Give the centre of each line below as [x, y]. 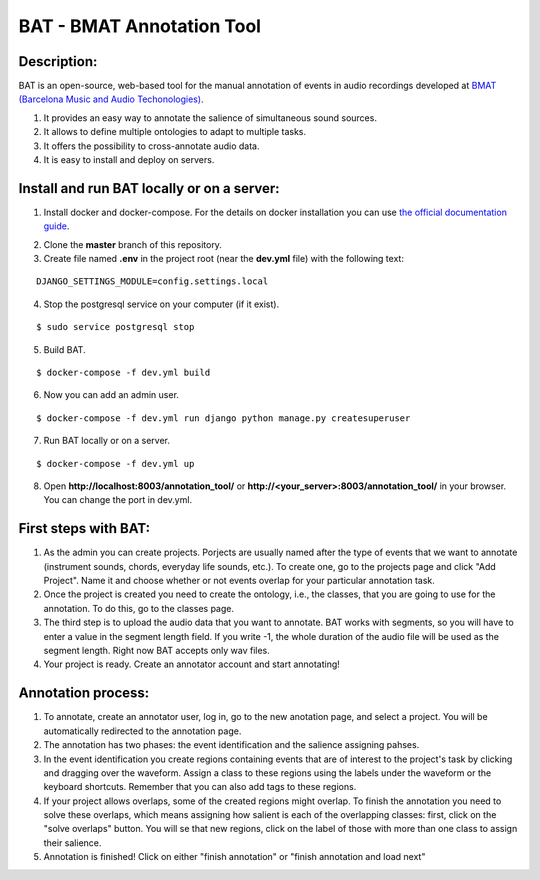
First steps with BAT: [84, 528]
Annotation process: [84, 693]
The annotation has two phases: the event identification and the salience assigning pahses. [231, 745]
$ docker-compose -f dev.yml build [123, 373]
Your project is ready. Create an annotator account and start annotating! [191, 664]
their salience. [72, 842]
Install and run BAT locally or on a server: [149, 188]
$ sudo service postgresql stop [115, 327]
